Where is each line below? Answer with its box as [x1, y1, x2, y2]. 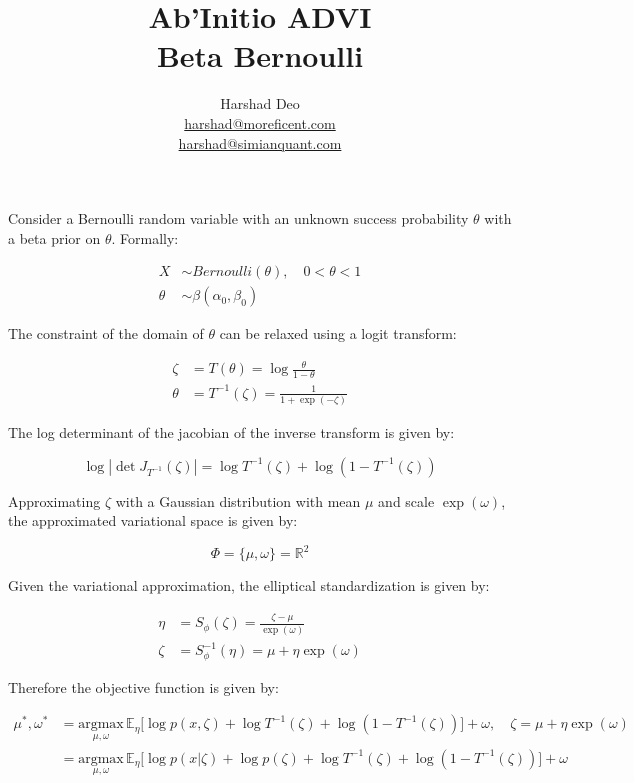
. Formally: [111, 227, 179, 248]
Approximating [8, 490, 101, 511]
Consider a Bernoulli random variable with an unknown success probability [8, 208, 469, 229]
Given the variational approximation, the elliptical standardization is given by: [8, 575, 490, 596]
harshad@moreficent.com [184, 112, 336, 133]
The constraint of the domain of [8, 323, 204, 344]
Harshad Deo [220, 93, 300, 114]
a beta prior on [8, 227, 101, 248]
